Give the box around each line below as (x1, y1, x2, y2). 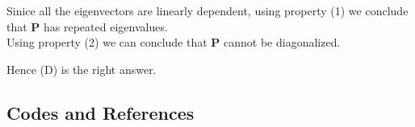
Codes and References (6, 100, 195, 125)
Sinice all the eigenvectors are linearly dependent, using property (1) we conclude (6, 2, 409, 18)
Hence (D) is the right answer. (6, 60, 157, 77)
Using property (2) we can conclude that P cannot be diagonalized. (6, 34, 341, 51)
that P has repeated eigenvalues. (6, 18, 168, 35)
